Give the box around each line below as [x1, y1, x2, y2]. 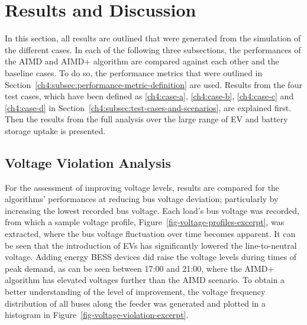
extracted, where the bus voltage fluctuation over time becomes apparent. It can [5, 227, 296, 240]
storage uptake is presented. [5, 124, 106, 136]
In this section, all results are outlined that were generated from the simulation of [5, 32, 301, 44]
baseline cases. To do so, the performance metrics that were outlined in [5, 66, 263, 79]
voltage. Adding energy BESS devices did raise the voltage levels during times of [5, 251, 297, 263]
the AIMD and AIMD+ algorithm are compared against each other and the [5, 55, 279, 67]
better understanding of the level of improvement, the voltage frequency [5, 285, 266, 298]
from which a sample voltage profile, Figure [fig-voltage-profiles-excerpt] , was [5, 216, 285, 228]
